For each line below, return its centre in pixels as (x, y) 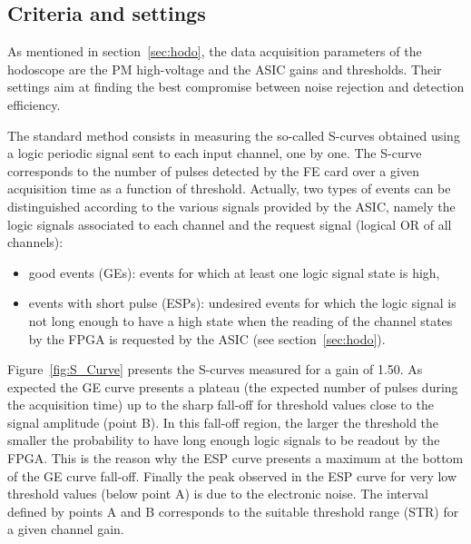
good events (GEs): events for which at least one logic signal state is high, (234, 272)
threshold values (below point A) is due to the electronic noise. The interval (218, 494)
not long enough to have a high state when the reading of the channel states (240, 320)
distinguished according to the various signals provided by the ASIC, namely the (231, 206)
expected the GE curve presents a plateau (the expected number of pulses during (233, 386)
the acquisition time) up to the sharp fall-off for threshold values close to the (221, 405)
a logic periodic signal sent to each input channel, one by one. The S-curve (215, 153)
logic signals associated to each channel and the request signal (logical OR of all (230, 224)
